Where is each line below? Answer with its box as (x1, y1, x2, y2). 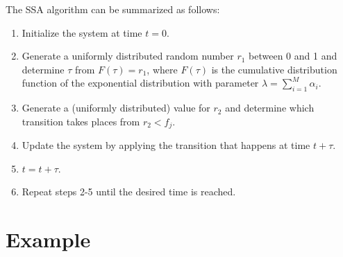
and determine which (225, 100, 315, 115)
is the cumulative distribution (211, 62, 337, 76)
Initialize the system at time (22, 25, 142, 39)
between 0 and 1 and (249, 48, 337, 63)
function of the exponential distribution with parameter (22, 76, 259, 90)
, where (147, 62, 178, 76)
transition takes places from (22, 114, 140, 128)
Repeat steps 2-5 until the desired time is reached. (22, 184, 236, 199)
